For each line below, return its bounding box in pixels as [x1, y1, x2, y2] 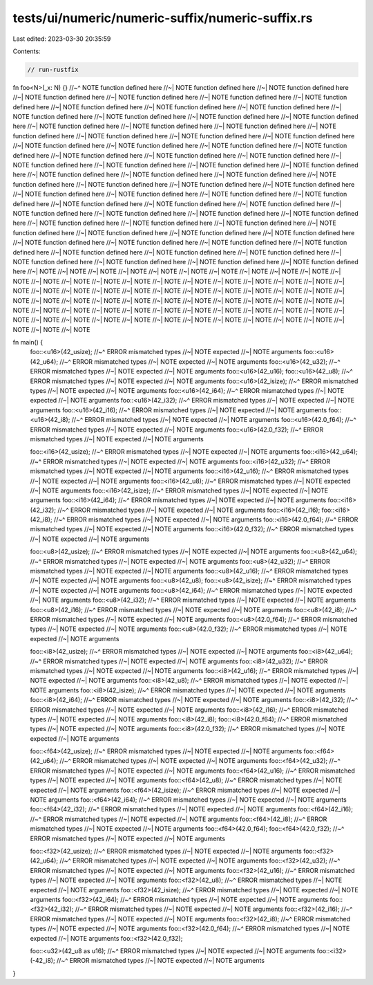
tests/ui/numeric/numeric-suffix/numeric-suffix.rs [12, 10, 313, 26]
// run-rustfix [27, 66, 79, 73]
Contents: [12, 47, 41, 55]
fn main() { [12, 338, 44, 347]
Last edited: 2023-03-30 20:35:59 [12, 35, 111, 43]
